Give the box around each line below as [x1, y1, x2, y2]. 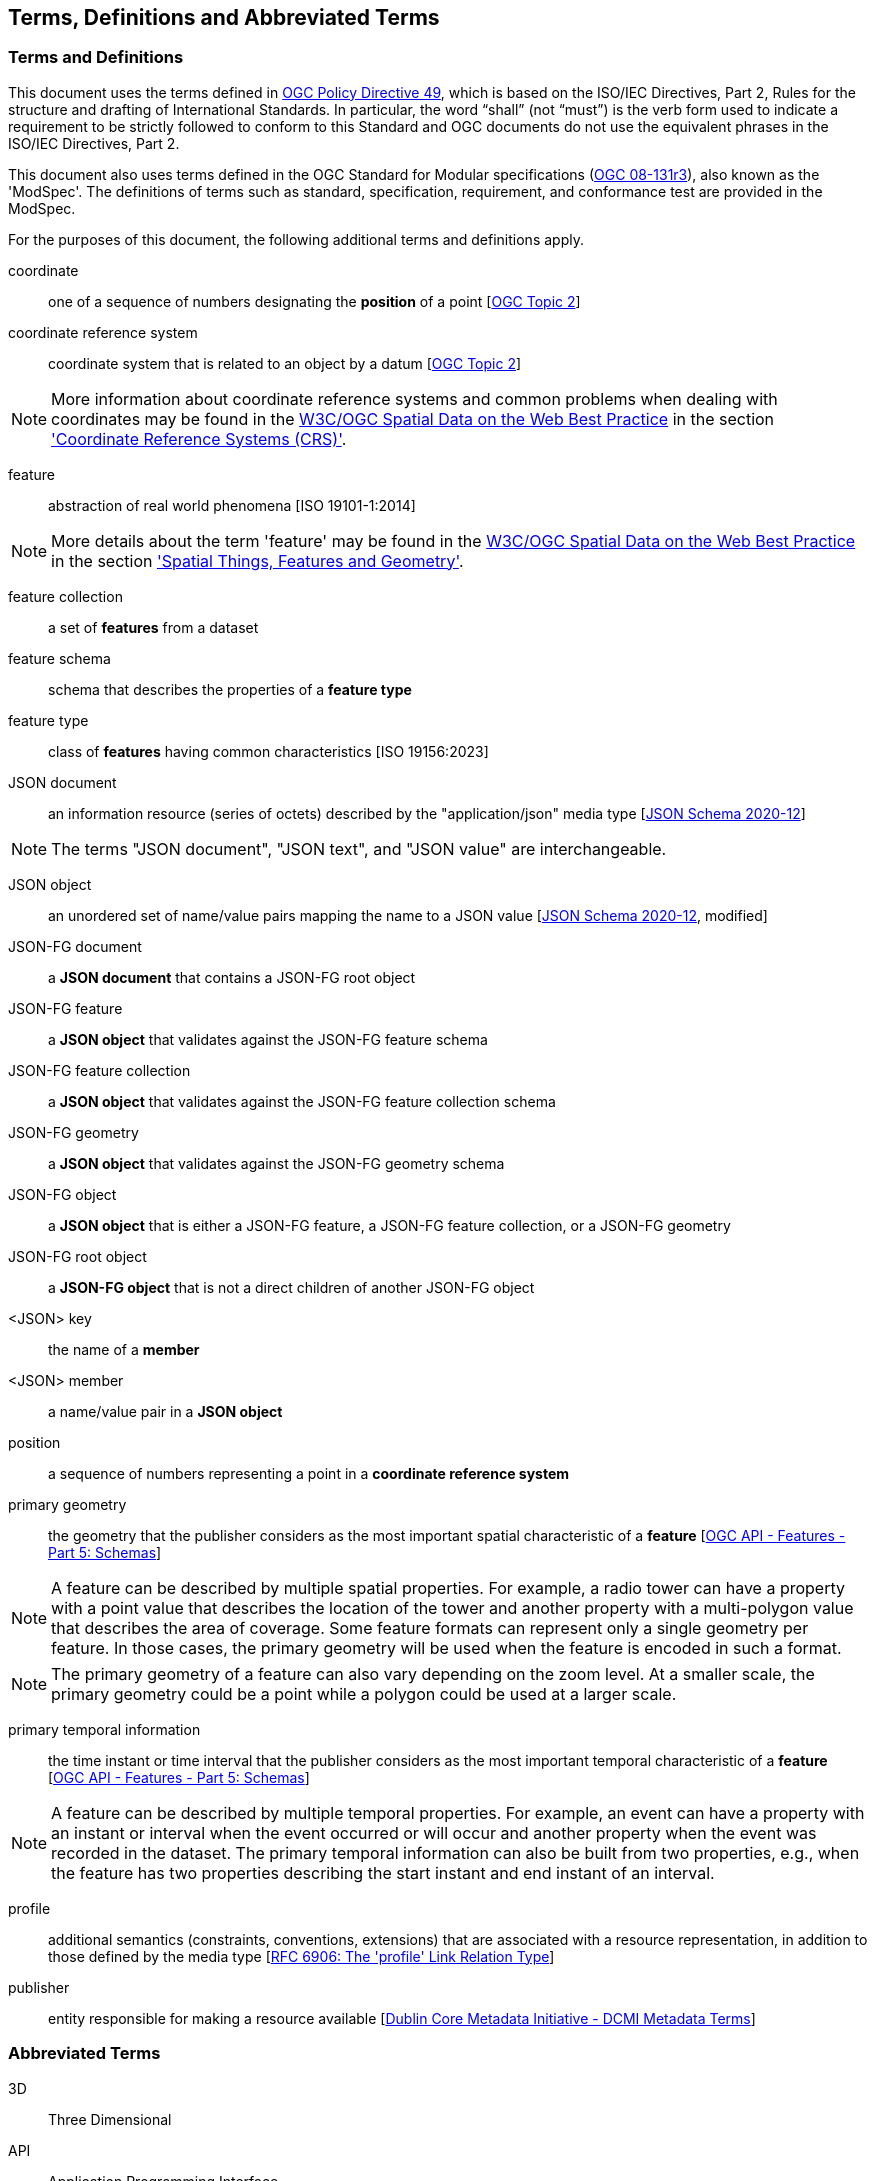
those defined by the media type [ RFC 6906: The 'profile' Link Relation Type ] [48, 1947, 555, 1965]
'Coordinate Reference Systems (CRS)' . [51, 428, 347, 449]
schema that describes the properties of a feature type [48, 680, 412, 698]
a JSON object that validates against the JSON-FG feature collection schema [48, 1092, 556, 1110]
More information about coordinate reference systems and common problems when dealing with [51, 388, 778, 409]
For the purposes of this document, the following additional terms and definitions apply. [8, 230, 584, 248]
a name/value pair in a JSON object [48, 1402, 283, 1420]
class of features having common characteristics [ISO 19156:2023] [48, 742, 489, 760]
